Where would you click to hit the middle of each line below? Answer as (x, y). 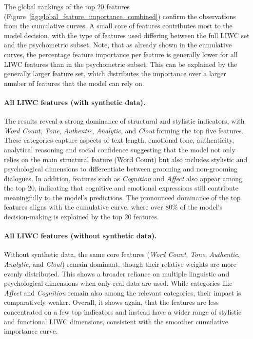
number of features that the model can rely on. (74, 83)
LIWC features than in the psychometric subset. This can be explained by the (121, 64)
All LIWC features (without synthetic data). (80, 236)
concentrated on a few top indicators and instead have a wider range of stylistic (123, 312)
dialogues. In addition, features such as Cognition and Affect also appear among (123, 178)
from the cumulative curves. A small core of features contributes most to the (118, 26)
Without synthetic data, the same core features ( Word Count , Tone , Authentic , (122, 254)
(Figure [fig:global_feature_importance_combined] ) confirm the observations (120, 16)
